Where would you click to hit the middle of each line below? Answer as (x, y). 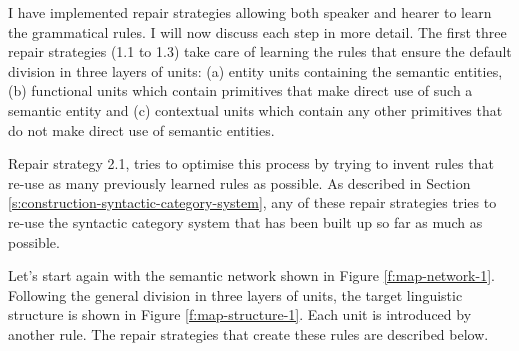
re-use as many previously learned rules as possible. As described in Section (239, 182)
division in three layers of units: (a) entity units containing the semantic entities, (255, 70)
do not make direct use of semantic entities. (141, 129)
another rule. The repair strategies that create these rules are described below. (248, 333)
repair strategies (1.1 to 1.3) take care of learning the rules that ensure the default (260, 51)
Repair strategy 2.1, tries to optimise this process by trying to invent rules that (251, 163)
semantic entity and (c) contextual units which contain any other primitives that (255, 109)
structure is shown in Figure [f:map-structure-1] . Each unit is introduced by (240, 314)
